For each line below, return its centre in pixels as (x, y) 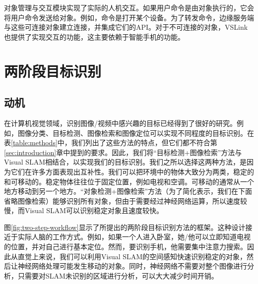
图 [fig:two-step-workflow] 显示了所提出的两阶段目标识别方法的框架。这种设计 (125, 227)
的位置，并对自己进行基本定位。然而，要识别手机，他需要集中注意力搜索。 (126, 247)
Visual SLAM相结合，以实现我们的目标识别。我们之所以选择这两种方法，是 (126, 162)
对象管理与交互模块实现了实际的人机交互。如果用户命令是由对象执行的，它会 (129, 7)
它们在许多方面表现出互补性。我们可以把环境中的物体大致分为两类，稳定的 (132, 171)
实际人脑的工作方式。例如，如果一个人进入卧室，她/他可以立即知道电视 (134, 237)
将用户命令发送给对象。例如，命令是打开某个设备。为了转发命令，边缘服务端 (129, 17)
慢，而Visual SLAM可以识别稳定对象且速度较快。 (84, 210)
